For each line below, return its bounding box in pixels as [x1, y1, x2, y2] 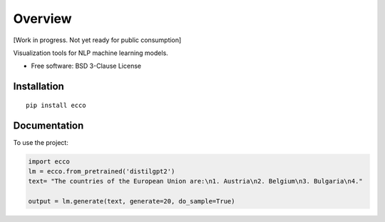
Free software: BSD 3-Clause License [31, 61, 142, 71]
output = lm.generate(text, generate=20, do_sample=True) [28, 197, 235, 206]
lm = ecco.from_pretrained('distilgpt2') [28, 168, 175, 176]
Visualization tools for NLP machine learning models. [13, 49, 169, 57]
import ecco [28, 157, 71, 166]
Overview [13, 11, 72, 26]
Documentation [13, 119, 84, 131]
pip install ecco [26, 101, 86, 109]
